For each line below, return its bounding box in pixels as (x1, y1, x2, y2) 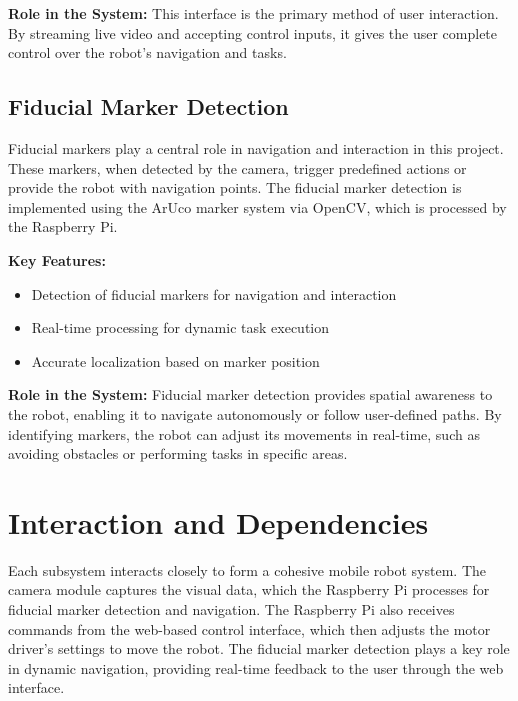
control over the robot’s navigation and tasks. (8, 42, 287, 63)
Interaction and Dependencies (8, 501, 429, 542)
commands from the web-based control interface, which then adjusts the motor (8, 618, 491, 639)
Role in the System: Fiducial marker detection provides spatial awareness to (8, 384, 493, 405)
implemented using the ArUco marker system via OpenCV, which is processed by (8, 196, 507, 217)
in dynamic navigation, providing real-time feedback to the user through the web (8, 657, 504, 678)
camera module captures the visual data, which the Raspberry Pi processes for (8, 579, 490, 600)
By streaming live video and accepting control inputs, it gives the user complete (8, 22, 498, 43)
